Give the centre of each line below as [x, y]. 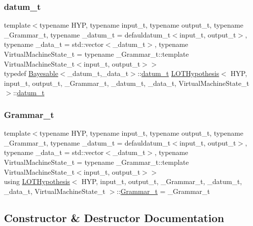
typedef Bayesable [31, 73]
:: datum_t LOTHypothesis [178, 73]
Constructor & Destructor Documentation [114, 217]
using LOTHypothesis [37, 181]
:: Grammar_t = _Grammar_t [163, 191]
